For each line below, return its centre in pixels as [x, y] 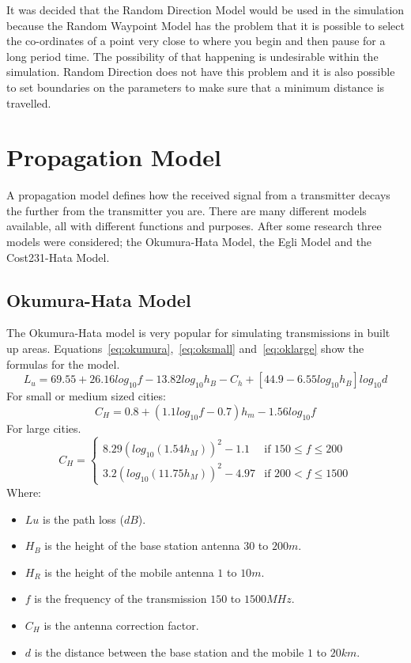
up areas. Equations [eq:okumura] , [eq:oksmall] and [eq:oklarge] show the [185, 349]
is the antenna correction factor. [121, 625]
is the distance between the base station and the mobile [169, 652]
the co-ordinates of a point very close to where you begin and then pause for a [196, 41]
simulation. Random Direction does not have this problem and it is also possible [201, 72]
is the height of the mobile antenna [129, 572]
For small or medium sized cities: [86, 396]
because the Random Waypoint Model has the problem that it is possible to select [205, 25]
